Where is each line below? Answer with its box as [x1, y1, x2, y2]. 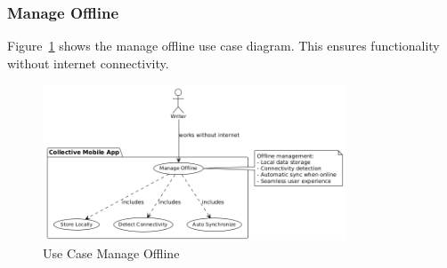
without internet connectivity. [7, 53, 169, 72]
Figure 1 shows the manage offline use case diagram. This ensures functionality [7, 36, 440, 55]
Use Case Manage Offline [43, 243, 180, 262]
